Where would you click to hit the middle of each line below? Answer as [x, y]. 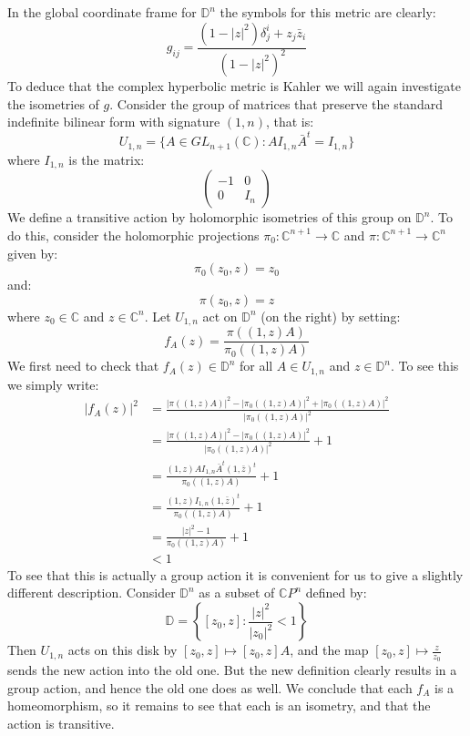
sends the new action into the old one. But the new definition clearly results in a [232, 670]
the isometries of [53, 103]
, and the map [329, 650]
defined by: [336, 593]
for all [256, 366]
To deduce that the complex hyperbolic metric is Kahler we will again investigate [235, 85]
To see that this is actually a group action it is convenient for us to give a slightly [235, 574]
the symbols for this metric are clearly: [328, 12]
